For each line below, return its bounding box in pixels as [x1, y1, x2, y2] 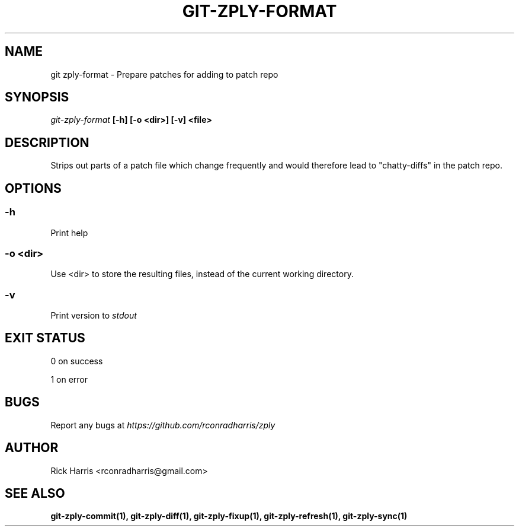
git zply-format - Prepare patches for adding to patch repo [50, 69, 278, 80]
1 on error [50, 374, 88, 384]
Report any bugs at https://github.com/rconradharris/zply [50, 419, 275, 430]
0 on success [50, 355, 103, 366]
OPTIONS [5, 180, 62, 196]
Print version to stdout [50, 310, 137, 320]
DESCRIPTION [5, 135, 89, 150]
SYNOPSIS [5, 90, 69, 105]
